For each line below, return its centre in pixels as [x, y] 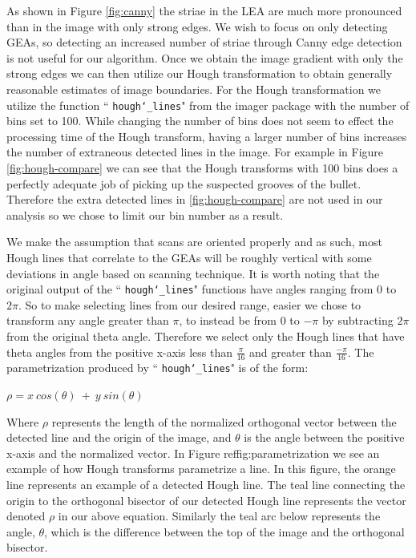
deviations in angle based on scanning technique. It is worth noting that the [193, 273]
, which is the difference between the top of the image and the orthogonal [224, 531]
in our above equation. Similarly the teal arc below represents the [219, 516]
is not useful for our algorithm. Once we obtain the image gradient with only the [205, 57]
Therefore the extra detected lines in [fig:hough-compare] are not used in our [195, 199]
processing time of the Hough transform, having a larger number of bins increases [207, 136]
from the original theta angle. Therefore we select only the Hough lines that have [206, 336]
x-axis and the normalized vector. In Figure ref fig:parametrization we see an [193, 453]
